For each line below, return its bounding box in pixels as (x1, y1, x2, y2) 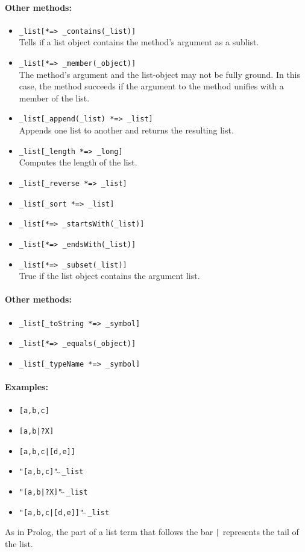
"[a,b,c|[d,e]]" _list (19, 508, 110, 517)
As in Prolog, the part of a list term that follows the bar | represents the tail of (5, 525, 299, 538)
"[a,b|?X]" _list (19, 488, 88, 497)
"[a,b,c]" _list (19, 467, 84, 477)
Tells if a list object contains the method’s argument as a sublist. (19, 36, 259, 48)
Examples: (5, 380, 48, 393)
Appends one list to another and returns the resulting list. (19, 124, 234, 136)
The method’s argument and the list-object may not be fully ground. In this (19, 68, 301, 80)
